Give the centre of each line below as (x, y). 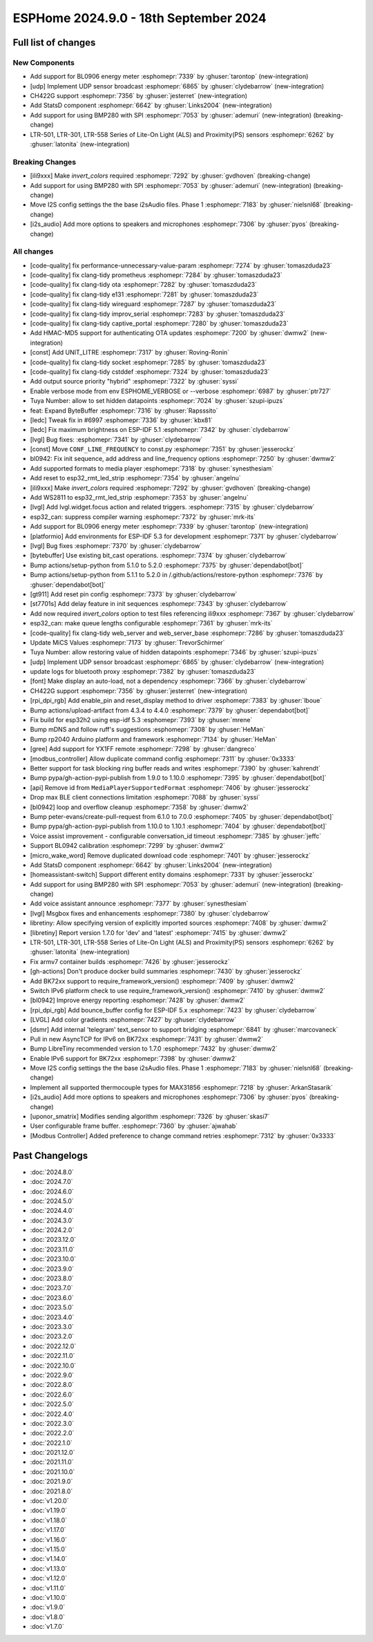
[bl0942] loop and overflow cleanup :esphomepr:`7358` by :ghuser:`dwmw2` (139, 807)
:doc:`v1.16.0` (48, 1539)
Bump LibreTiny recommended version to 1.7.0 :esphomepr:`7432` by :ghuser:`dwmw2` (154, 1049)
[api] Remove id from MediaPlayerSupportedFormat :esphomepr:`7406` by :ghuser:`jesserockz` (170, 787)
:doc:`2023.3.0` (52, 1326)
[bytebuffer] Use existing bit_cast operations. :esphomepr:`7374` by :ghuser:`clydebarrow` (159, 556)
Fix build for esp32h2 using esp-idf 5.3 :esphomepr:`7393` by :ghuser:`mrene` (141, 720)
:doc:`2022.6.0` (52, 1394)
